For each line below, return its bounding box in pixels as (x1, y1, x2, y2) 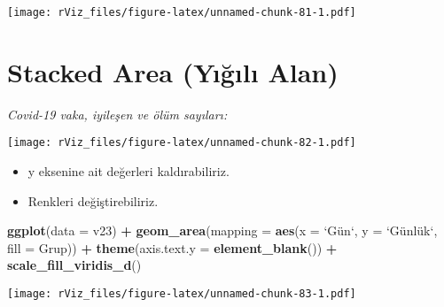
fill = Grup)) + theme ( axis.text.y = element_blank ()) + (7, 238, 338, 257)
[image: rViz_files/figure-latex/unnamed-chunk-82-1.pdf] (7, 136, 356, 150)
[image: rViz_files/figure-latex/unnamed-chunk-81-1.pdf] (7, 6, 356, 19)
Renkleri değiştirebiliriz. (27, 191, 159, 210)
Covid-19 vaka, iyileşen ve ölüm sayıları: (7, 104, 228, 123)
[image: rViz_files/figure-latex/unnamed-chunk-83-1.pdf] (7, 288, 356, 300)
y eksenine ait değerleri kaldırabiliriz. (27, 162, 230, 180)
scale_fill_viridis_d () (7, 256, 142, 274)
